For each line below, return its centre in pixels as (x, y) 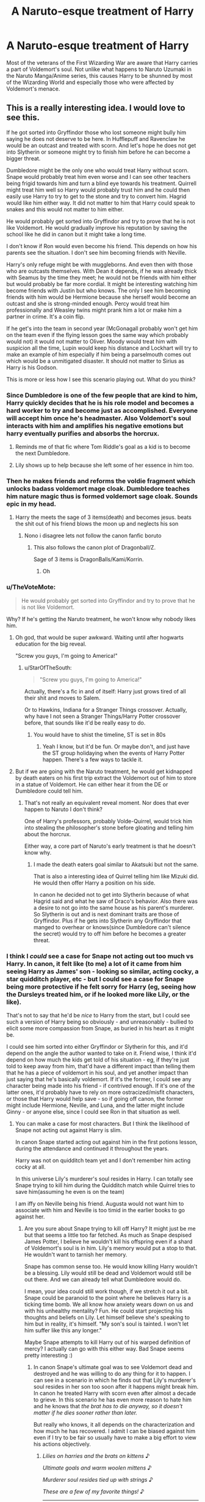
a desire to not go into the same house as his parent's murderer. (114, 907)
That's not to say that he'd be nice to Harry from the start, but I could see (98, 1015)
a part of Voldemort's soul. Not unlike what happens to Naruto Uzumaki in (99, 69)
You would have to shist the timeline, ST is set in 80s (99, 734)
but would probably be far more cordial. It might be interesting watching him (102, 284)
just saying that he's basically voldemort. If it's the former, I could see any (99, 1079)
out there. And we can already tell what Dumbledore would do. (103, 1279)
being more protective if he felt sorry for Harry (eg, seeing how (101, 986)
